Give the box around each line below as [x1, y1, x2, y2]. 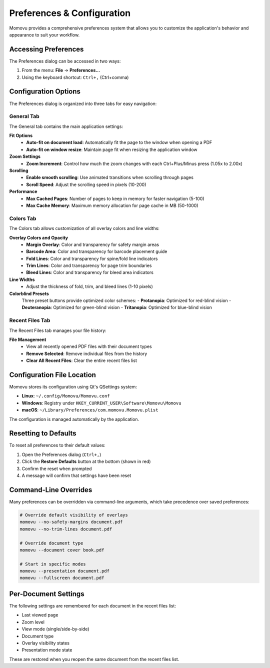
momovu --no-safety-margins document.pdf [19, 519, 123, 525]
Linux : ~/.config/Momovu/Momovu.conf [21, 393, 110, 399]
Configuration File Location [9, 370, 96, 379]
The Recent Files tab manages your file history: [9, 327, 107, 333]
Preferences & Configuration [9, 7, 131, 18]
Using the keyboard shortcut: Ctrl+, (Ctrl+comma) [21, 74, 129, 80]
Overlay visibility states [21, 640, 70, 646]
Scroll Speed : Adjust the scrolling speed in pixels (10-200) [26, 181, 146, 187]
